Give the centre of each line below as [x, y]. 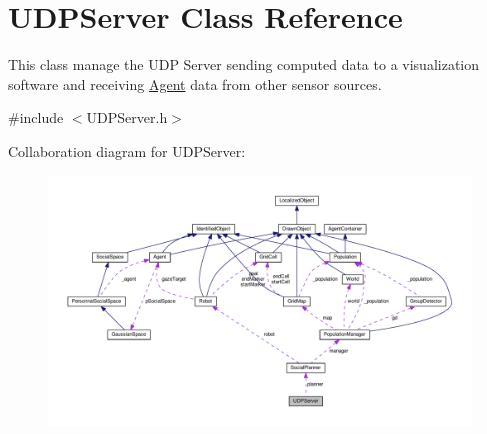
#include [36, 117]
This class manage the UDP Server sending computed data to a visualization [244, 64]
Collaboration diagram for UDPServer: [127, 150]
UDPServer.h [127, 117]
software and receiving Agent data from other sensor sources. [195, 83]
